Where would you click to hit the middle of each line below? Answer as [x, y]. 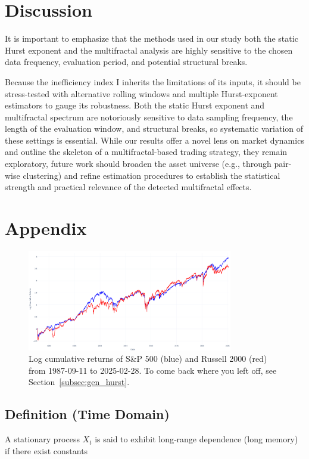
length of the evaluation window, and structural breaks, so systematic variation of [154, 128]
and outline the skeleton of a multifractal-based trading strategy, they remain [146, 152]
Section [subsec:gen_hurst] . [79, 382]
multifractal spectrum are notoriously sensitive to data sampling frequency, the [149, 117]
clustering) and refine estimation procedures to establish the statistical [152, 175]
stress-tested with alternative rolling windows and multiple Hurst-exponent [141, 93]
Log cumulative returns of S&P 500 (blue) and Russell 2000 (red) [148, 359]
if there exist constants [46, 450]
